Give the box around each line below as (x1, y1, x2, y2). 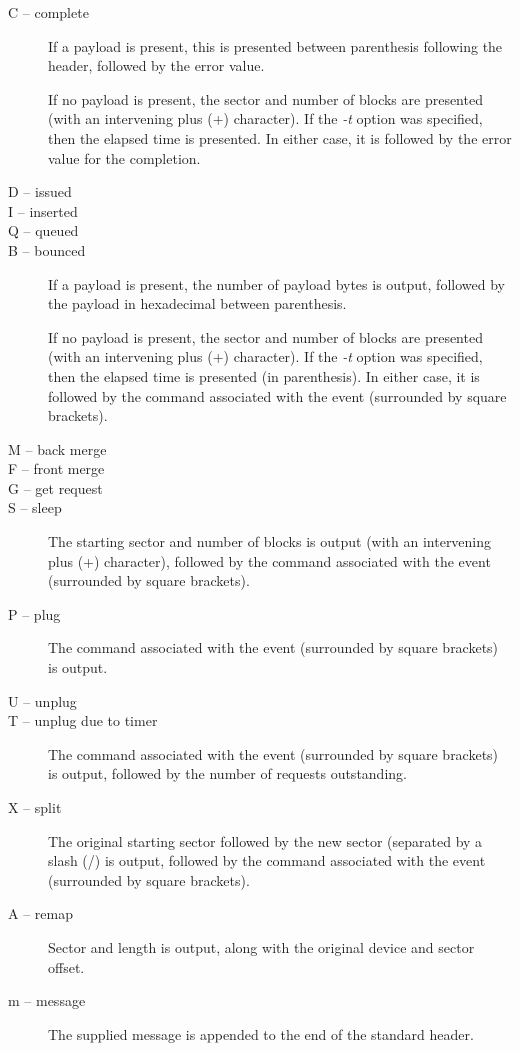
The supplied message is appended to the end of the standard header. (48, 1023, 474, 1044)
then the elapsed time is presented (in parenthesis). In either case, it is (48, 365, 480, 386)
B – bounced (8, 239, 86, 260)
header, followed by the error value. (48, 55, 265, 76)
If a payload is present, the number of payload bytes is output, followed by (48, 273, 505, 294)
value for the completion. (48, 147, 201, 168)
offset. (48, 956, 85, 977)
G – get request (8, 477, 103, 498)
